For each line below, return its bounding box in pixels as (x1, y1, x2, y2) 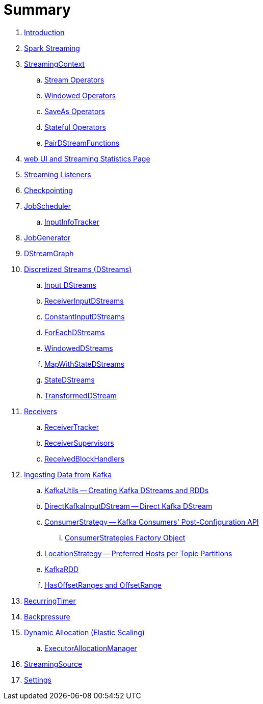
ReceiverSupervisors (44, 438, 114, 447)
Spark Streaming (24, 43, 80, 52)
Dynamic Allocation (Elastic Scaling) (24, 628, 145, 637)
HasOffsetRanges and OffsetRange (44, 580, 162, 589)
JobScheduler (24, 201, 71, 210)
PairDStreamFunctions (44, 138, 120, 147)
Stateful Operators (44, 122, 106, 131)
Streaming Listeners (24, 170, 91, 179)
